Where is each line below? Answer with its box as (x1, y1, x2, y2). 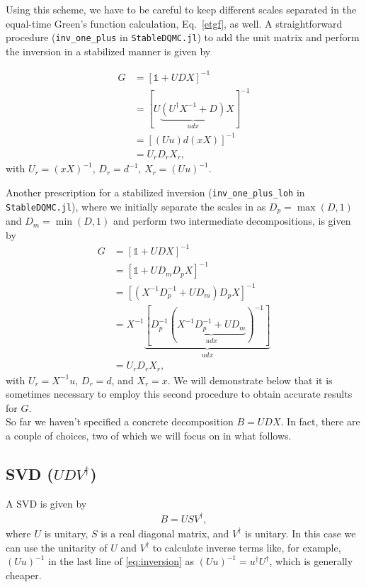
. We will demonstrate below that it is (167, 372, 333, 387)
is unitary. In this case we (244, 525, 356, 540)
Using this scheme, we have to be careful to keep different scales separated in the (6, 2, 357, 16)
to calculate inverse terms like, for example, (152, 540, 341, 554)
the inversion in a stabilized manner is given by (6, 43, 211, 58)
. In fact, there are (280, 414, 360, 429)
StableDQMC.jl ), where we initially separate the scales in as (6, 199, 266, 213)
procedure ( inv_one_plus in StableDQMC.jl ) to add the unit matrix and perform (6, 30, 360, 45)
